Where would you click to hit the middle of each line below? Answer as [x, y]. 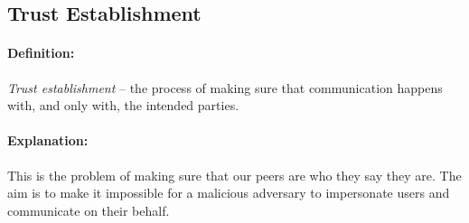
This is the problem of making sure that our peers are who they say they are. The [234, 175]
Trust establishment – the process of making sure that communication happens [225, 87]
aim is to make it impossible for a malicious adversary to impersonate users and [229, 193]
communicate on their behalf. [89, 210]
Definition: [41, 53]
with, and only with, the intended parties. [123, 105]
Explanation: [48, 140]
